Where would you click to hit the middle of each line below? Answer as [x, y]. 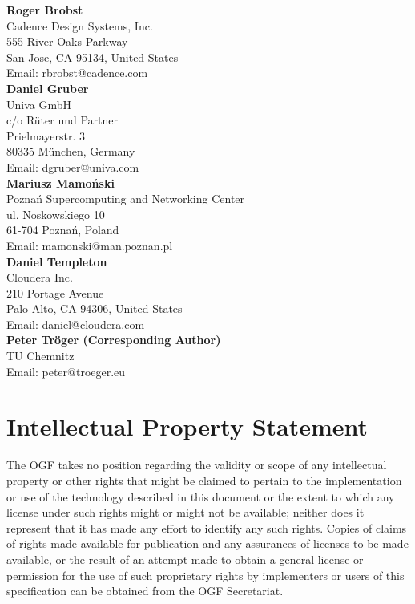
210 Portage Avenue [55, 292]
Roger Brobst [45, 10]
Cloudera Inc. [40, 277]
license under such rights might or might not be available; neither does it [185, 512]
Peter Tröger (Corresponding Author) [114, 340]
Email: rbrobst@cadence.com [77, 73]
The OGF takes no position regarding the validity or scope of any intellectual [197, 465]
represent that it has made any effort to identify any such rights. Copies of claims [207, 527]
